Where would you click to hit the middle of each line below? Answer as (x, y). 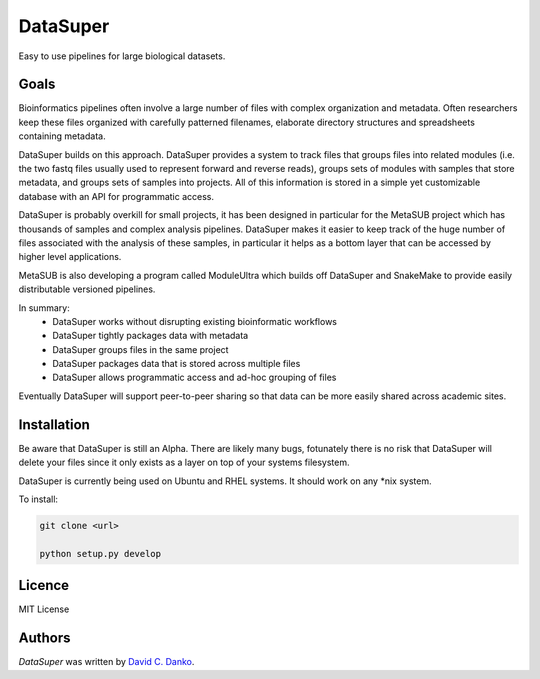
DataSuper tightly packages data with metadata (150, 336)
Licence (44, 585)
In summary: (44, 307)
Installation (54, 424)
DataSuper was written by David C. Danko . (106, 662)
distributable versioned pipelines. (87, 289)
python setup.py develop (100, 553)
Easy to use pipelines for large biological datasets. (122, 56)
